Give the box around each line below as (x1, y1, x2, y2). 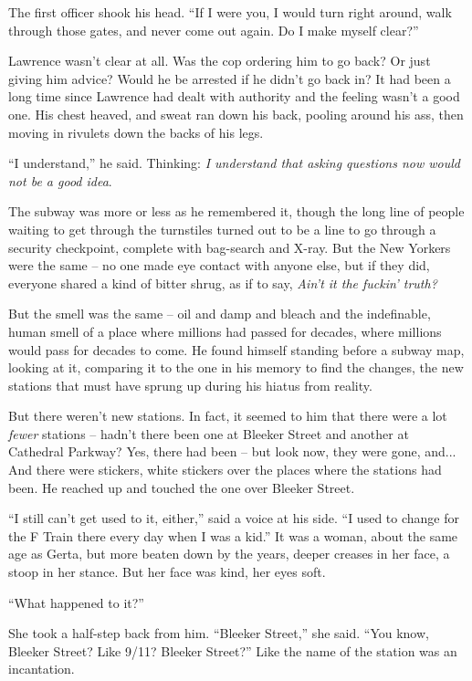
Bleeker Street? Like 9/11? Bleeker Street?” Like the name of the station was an (8, 641, 457, 660)
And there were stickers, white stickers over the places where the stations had (8, 460, 442, 479)
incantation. (8, 659, 75, 678)
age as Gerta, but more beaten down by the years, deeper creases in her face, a (8, 544, 450, 563)
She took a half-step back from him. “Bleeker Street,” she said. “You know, (8, 623, 429, 643)
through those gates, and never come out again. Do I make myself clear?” (8, 20, 419, 39)
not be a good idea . (8, 171, 112, 190)
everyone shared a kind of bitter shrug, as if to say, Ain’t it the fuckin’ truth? (8, 273, 437, 292)
